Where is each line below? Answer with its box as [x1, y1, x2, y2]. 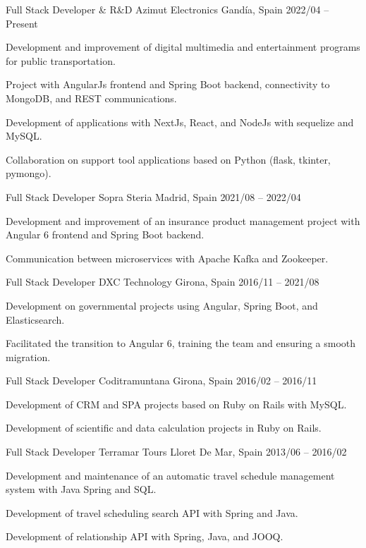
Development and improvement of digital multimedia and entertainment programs [6, 39, 360, 54]
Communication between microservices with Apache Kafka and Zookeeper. [6, 250, 329, 265]
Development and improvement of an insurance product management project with [6, 213, 360, 228]
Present [6, 16, 38, 30]
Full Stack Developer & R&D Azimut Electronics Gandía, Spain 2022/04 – [6, 2, 329, 16]
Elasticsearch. [6, 312, 65, 327]
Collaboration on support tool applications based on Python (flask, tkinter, [6, 152, 331, 166]
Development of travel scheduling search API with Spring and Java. [6, 505, 298, 520]
